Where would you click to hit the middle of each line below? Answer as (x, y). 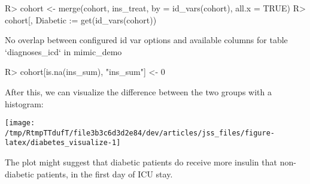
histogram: (24, 103)
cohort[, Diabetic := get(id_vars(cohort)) (81, 19)
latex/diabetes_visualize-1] (63, 143)
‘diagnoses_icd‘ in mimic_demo (63, 51)
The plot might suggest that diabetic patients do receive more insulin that (141, 162)
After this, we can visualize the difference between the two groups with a (138, 91)
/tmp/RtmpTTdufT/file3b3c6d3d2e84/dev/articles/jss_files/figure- (140, 133)
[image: (20, 123)
